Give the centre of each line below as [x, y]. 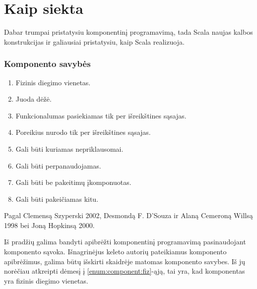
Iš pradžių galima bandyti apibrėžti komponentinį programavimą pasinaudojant [125, 242]
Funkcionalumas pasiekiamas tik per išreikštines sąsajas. [101, 115]
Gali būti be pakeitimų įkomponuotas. [73, 182]
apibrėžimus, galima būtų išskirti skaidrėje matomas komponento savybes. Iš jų [125, 261]
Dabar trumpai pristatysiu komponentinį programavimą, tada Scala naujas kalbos [128, 32]
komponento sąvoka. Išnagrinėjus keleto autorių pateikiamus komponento [115, 252]
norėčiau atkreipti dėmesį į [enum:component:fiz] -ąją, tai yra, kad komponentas [125, 271]
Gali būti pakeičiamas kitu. [57, 199]
